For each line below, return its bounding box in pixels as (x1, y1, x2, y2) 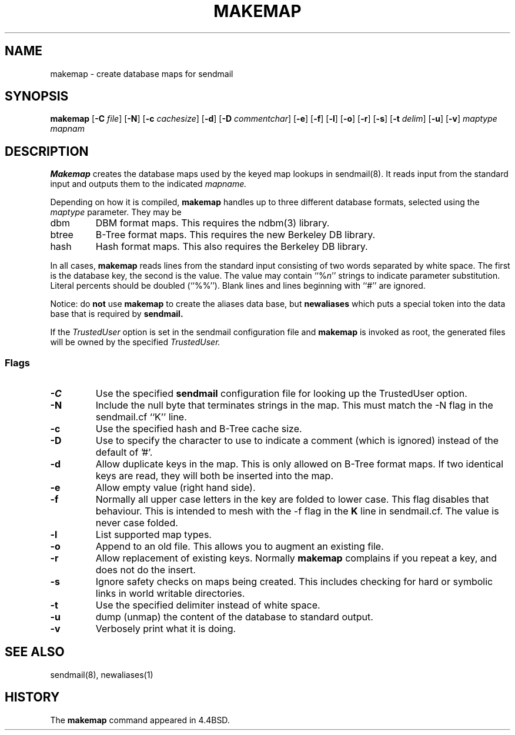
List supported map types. (95, 529, 212, 541)
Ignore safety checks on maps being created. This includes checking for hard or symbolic (95, 576, 493, 588)
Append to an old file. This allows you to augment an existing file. (95, 540, 384, 553)
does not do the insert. (95, 564, 196, 576)
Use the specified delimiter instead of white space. (95, 599, 320, 612)
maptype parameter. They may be (50, 207, 182, 218)
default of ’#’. (95, 446, 153, 459)
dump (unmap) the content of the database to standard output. (95, 611, 373, 623)
